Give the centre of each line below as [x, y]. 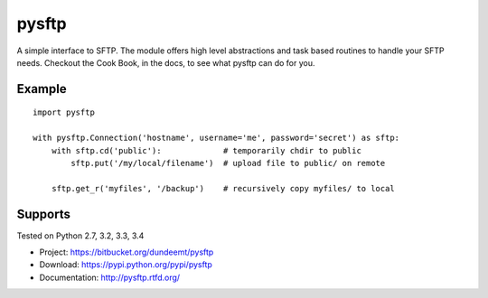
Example [42, 89]
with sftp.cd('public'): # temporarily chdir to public [206, 150]
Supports [44, 214]
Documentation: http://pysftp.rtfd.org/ [110, 277]
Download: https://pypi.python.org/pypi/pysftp [126, 265]
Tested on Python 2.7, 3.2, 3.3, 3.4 [80, 236]
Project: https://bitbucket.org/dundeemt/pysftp [127, 252]
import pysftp [64, 112]
